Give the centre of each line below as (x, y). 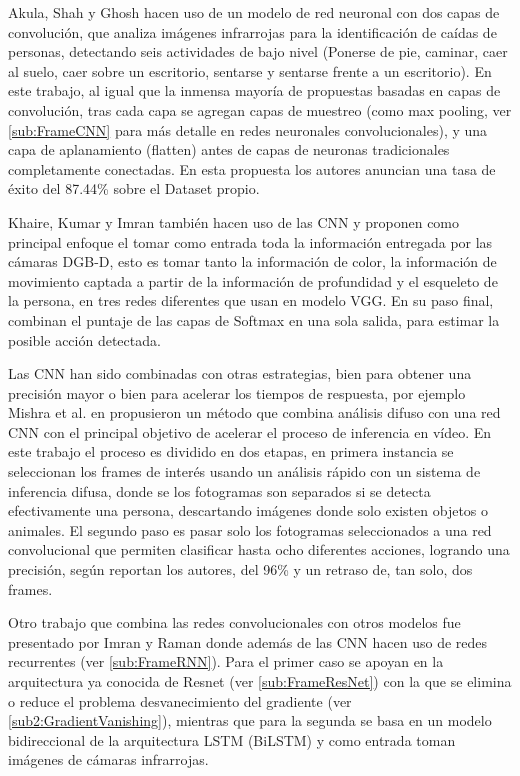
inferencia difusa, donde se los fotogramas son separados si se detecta (219, 490)
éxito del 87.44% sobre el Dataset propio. (134, 188)
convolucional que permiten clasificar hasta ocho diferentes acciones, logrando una (259, 549)
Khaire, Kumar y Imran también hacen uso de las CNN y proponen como (234, 221)
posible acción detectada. (84, 339)
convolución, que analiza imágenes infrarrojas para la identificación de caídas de (252, 31)
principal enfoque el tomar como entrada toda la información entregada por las (250, 241)
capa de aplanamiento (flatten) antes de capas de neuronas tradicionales (229, 149)
